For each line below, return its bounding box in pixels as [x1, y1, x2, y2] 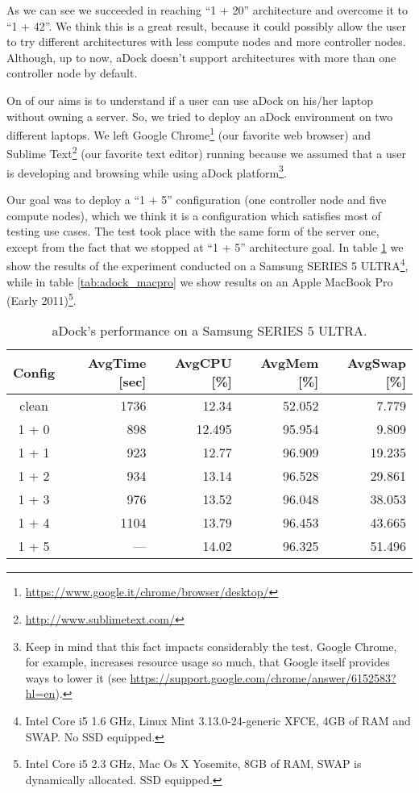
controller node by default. [6, 65, 138, 81]
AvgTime [88, 353, 147, 373]
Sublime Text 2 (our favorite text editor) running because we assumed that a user [6, 143, 406, 162]
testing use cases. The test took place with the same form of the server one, [6, 223, 380, 240]
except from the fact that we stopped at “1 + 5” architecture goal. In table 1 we [6, 238, 404, 255]
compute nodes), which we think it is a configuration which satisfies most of [6, 207, 381, 223]
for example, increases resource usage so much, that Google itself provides [25, 653, 390, 670]
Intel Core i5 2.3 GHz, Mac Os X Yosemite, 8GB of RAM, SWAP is [25, 755, 362, 772]
